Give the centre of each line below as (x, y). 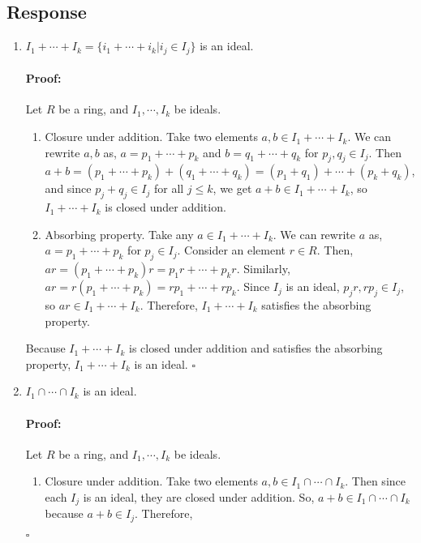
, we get (232, 188)
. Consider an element (232, 250)
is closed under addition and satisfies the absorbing (256, 348)
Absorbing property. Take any (119, 234)
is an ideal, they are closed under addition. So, (199, 496)
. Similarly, (263, 269)
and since (68, 188)
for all (169, 188)
